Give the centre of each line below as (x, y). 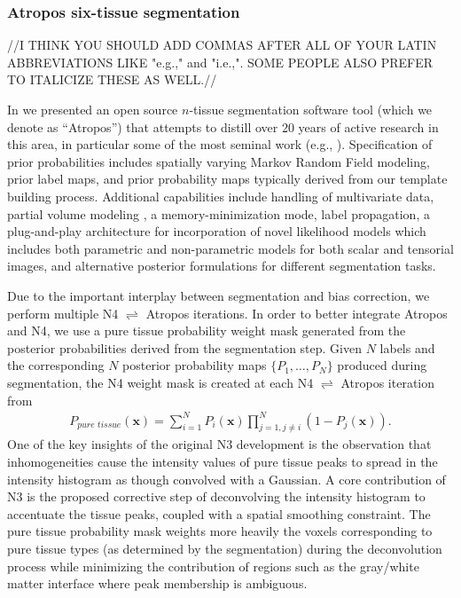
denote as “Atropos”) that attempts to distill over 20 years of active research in (223, 126)
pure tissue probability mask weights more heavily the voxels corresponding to (220, 531)
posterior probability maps (195, 365)
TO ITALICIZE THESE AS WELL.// (112, 79)
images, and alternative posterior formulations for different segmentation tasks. (222, 266)
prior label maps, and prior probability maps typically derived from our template (227, 179)
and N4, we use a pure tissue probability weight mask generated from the (207, 330)
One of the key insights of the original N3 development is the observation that (219, 444)
